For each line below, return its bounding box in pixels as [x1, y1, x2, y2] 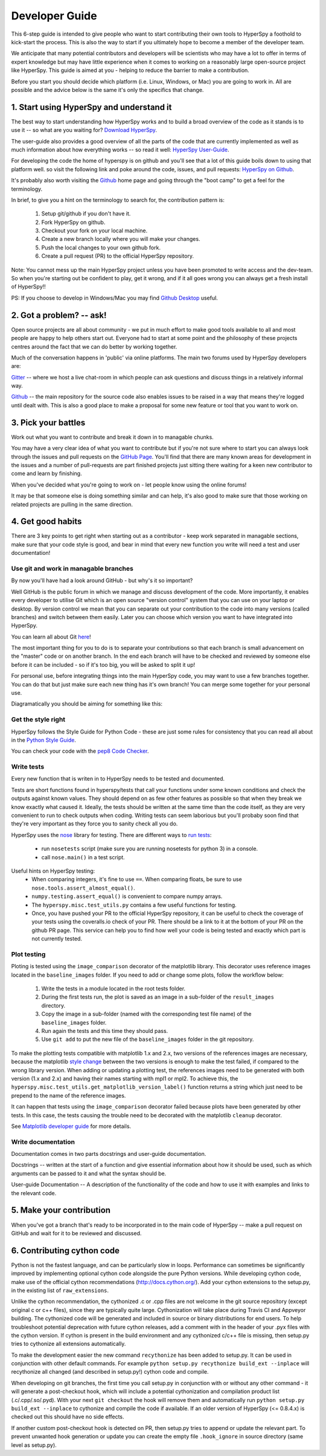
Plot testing [11, 950, 46, 959]
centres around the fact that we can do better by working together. [11, 343, 177, 350]
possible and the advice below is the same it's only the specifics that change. [11, 86, 204, 93]
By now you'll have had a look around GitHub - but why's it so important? [11, 577, 193, 584]
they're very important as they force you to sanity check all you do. [11, 820, 178, 827]
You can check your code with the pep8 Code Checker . [11, 747, 149, 755]
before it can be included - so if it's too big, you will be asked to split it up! [11, 661, 196, 668]
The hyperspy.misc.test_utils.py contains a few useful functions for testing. [31, 901, 237, 908]
